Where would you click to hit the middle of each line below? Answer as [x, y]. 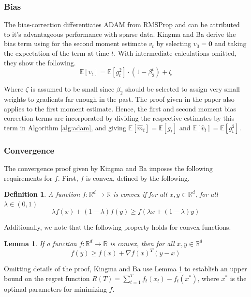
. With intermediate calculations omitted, [175, 53]
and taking [230, 43]
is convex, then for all [142, 243]
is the [238, 278]
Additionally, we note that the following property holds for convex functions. [118, 227]
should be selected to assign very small [183, 89]
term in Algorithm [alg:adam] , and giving [65, 127]
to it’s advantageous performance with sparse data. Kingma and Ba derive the [120, 34]
